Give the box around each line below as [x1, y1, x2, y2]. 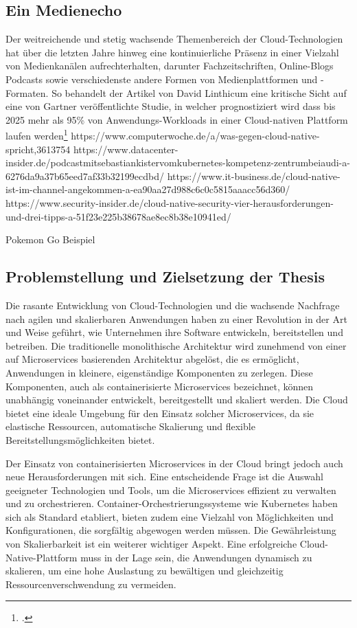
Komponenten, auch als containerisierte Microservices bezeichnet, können [5, 379, 314, 393]
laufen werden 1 [5, 126, 68, 143]
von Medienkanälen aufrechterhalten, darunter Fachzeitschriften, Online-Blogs [5, 58, 334, 73]
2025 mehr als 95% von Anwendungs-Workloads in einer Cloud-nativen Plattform [5, 112, 348, 126]
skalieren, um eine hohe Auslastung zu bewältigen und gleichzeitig [5, 563, 284, 578]
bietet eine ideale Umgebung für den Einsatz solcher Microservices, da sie [5, 405, 314, 420]
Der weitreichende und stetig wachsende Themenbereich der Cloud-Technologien [5, 32, 343, 46]
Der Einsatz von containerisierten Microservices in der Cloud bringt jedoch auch [5, 456, 343, 470]
